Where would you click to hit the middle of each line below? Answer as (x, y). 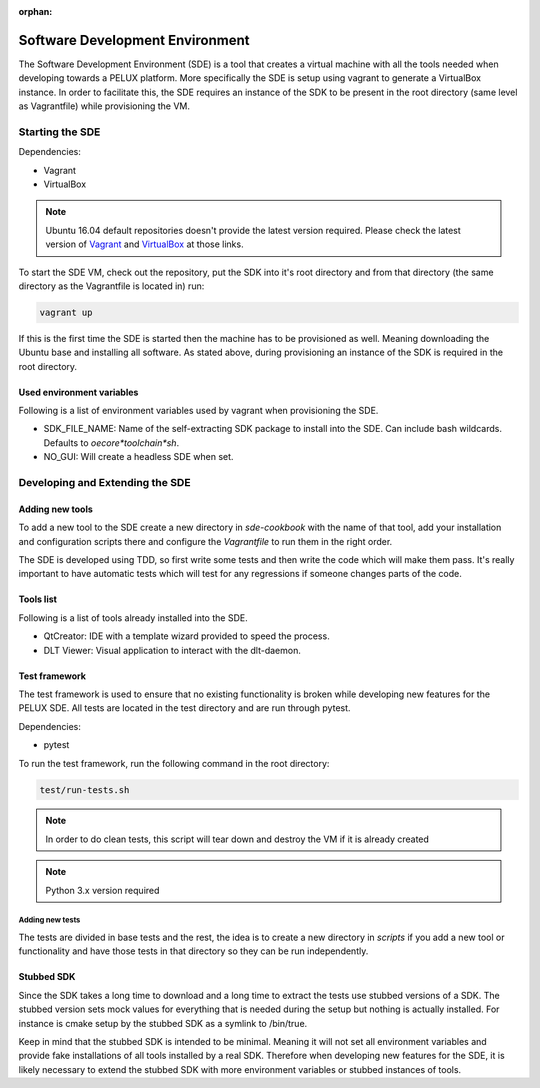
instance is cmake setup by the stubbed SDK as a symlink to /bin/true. (163, 1023)
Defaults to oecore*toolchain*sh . (111, 442)
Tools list (37, 599)
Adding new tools (56, 509)
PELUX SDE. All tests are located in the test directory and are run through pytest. (184, 708)
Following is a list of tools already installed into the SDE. (133, 617)
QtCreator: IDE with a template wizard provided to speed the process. (186, 636)
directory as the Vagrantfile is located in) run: (111, 286)
